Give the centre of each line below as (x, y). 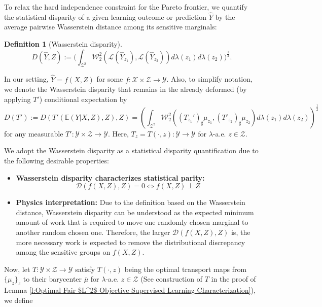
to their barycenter (52, 279)
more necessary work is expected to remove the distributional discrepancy (131, 242)
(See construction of (172, 279)
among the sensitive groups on (63, 252)
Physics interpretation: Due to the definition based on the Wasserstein (131, 202)
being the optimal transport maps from (186, 269)
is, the (241, 232)
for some (110, 79)
